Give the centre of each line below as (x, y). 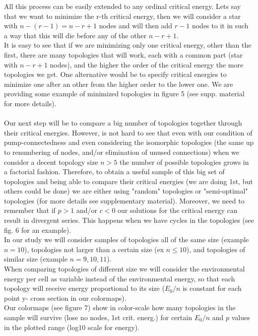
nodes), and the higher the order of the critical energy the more (147, 64)
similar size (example (36, 259)
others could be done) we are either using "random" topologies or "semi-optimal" (126, 191)
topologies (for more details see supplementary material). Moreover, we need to (124, 200)
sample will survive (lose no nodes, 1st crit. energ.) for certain (98, 317)
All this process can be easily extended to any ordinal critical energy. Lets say (123, 6)
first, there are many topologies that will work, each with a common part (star (124, 54)
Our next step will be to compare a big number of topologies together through (123, 123)
